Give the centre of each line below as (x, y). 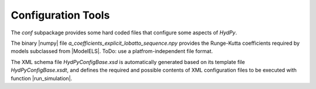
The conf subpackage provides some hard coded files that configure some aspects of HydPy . (124, 33)
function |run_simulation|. (42, 78)
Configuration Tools (60, 15)
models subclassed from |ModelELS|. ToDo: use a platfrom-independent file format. (112, 51)
